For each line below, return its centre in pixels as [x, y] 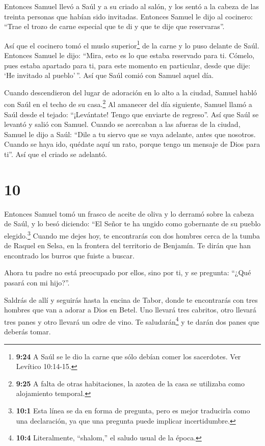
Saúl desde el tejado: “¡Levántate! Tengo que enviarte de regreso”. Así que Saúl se [131, 114]
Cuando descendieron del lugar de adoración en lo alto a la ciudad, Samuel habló [131, 92]
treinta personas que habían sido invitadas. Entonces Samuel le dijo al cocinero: [128, 16]
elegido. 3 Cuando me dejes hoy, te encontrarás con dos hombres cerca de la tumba [132, 234]
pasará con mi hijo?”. [37, 282]
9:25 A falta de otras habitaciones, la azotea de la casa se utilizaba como [130, 383]
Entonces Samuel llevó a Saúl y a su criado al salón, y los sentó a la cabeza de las [131, 6]
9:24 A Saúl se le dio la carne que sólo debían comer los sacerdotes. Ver [128, 356]
